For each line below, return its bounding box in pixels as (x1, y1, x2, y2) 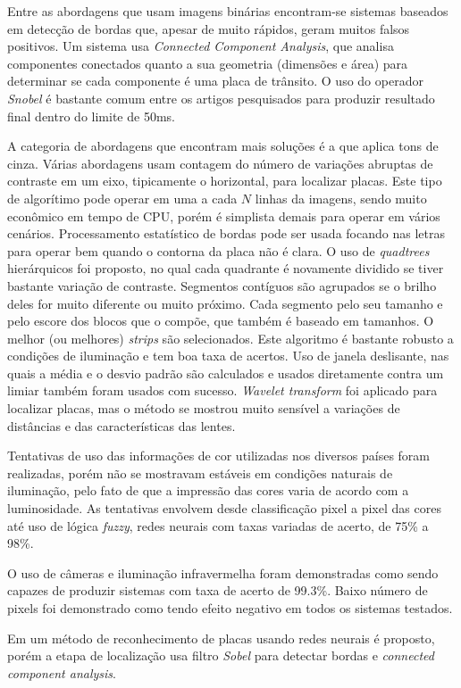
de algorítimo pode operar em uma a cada (7, 188, 238, 207)
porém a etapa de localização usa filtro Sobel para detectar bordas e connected (7, 646, 434, 665)
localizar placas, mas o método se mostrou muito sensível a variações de (7, 399, 400, 418)
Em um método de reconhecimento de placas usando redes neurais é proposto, (7, 628, 435, 647)
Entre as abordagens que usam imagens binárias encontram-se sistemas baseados (7, 2, 448, 20)
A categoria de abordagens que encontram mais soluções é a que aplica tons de (7, 137, 439, 155)
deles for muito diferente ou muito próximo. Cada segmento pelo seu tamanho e (7, 294, 443, 312)
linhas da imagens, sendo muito (255, 188, 427, 207)
